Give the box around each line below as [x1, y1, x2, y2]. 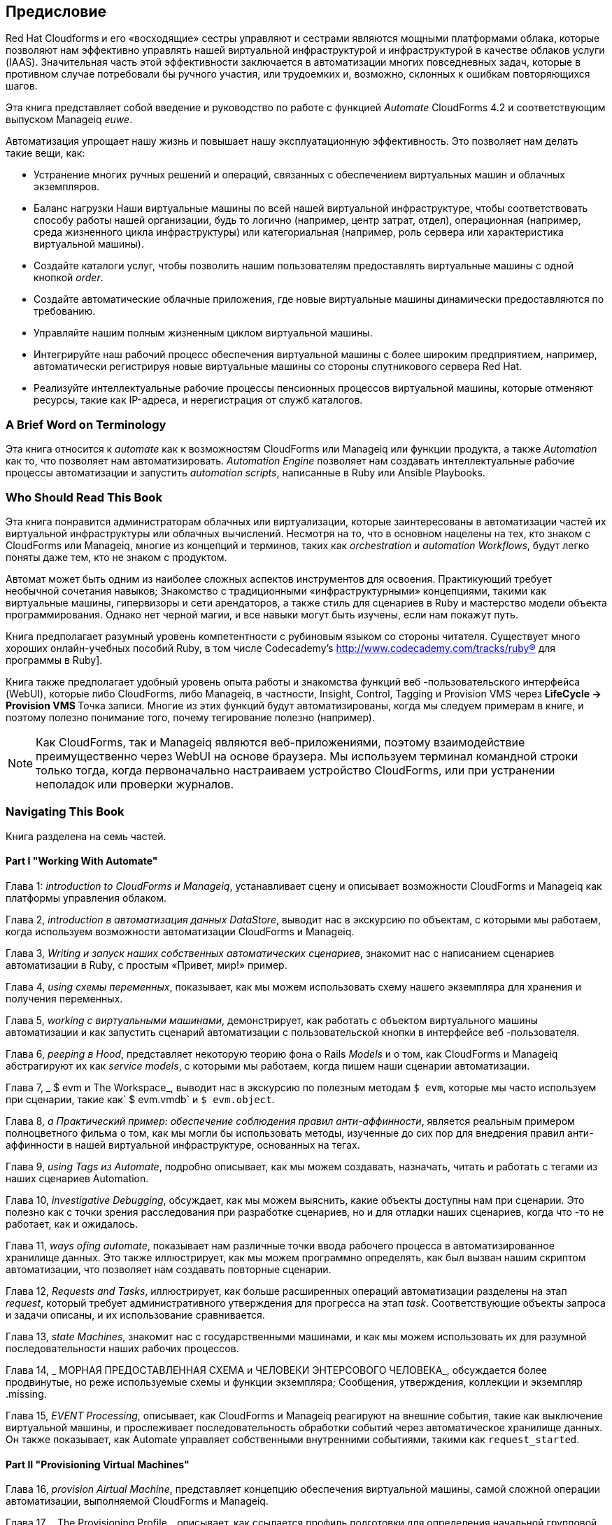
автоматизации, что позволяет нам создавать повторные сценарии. [6, 1263, 332, 1275]
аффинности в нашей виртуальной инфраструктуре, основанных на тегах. [6, 1138, 360, 1151]
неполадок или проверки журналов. [36, 776, 234, 791]
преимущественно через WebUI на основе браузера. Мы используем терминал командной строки [36, 749, 578, 763]
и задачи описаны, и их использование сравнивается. [6, 1308, 265, 1321]
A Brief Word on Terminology [6, 417, 166, 432]
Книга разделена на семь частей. [6, 830, 166, 842]
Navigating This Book [6, 804, 124, 819]
